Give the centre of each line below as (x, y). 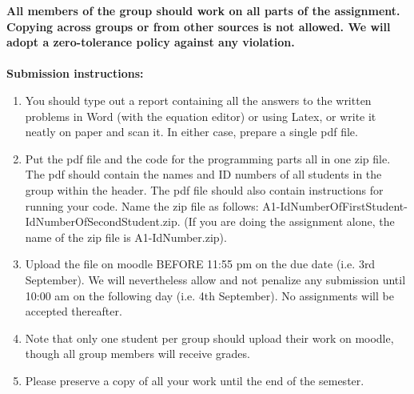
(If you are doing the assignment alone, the (289, 221)
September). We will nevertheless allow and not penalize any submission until (215, 279)
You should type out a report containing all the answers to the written (198, 100)
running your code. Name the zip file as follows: (142, 205)
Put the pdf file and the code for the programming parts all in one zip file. (208, 158)
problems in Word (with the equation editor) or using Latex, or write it (201, 116)
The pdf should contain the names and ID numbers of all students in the (203, 174)
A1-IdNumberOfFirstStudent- (335, 205)
